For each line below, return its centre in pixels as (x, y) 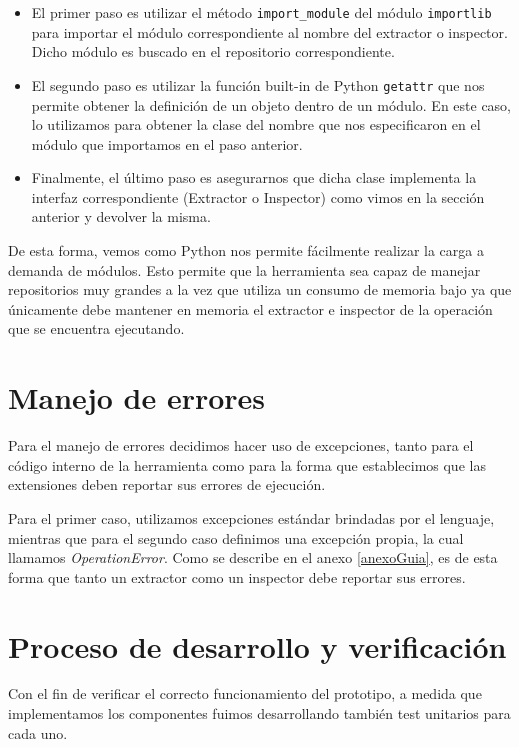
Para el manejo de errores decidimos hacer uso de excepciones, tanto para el (241, 445)
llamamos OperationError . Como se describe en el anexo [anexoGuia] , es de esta (253, 557)
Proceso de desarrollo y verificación (257, 645)
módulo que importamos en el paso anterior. (167, 143)
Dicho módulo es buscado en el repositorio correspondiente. (213, 51)
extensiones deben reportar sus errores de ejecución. (167, 484)
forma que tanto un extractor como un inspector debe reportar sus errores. (237, 576)
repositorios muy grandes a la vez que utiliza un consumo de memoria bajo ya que (260, 289)
